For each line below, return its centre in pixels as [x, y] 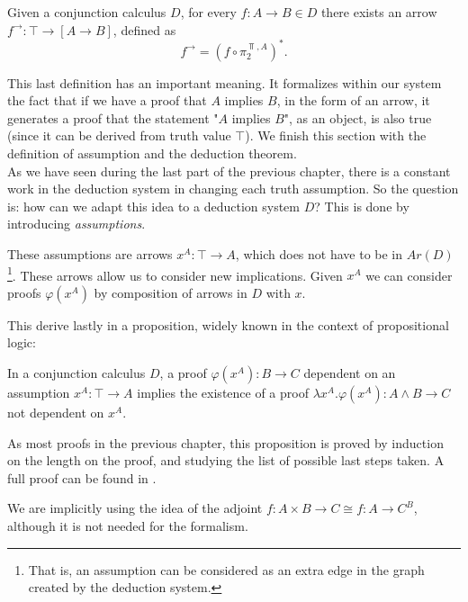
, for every [208, 12]
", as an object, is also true [358, 117]
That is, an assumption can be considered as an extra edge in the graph [226, 569]
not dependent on [56, 413]
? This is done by [362, 206]
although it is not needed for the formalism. [128, 526]
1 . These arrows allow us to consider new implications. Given [175, 274]
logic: [22, 342]
